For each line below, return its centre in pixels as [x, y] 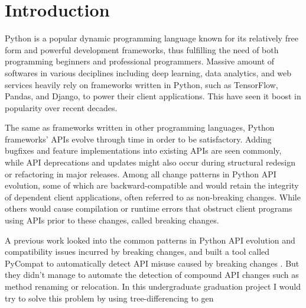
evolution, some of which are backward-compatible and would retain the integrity [152, 185]
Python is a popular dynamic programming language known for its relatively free [152, 38]
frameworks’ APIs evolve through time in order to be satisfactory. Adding [138, 139]
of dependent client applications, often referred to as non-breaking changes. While [153, 197]
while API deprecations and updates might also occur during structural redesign [150, 162]
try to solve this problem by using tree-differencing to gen [109, 298]
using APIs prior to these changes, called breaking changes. [112, 220]
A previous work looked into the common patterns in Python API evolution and [150, 240]
